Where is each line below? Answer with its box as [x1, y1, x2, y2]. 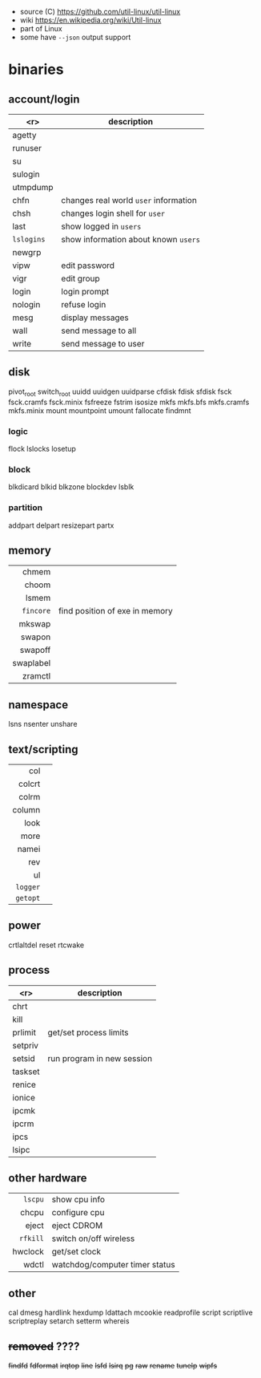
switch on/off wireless [51, 1233, 135, 1244]
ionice [12, 1092, 36, 1103]
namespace [8, 698, 69, 711]
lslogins [12, 235, 46, 244]
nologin [12, 299, 41, 310]
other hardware [8, 1171, 87, 1185]
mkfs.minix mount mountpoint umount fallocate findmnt [8, 405, 191, 415]
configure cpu [51, 1207, 105, 1218]
